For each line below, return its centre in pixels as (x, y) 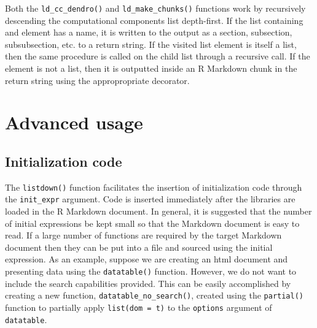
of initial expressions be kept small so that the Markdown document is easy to (152, 223)
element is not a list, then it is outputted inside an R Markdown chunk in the (151, 68)
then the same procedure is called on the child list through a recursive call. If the (158, 56)
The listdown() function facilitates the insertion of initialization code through (154, 187)
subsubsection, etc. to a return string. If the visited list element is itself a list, (151, 44)
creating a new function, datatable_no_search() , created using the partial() (154, 295)
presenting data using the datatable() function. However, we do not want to (151, 271)
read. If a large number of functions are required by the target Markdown (143, 235)
